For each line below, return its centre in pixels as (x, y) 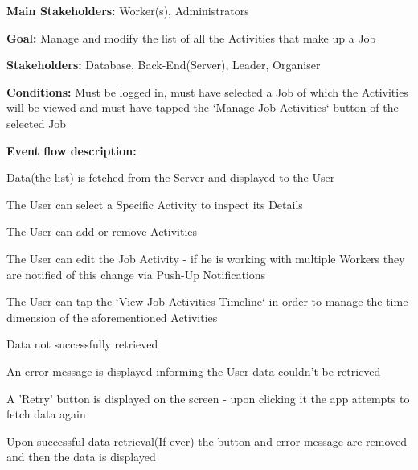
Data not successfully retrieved (82, 344)
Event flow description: (72, 150)
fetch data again (46, 414)
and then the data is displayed (81, 457)
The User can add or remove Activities (102, 231)
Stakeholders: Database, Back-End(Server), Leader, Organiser (164, 65)
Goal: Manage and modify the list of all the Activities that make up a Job (191, 37)
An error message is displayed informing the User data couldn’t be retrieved (194, 371)
